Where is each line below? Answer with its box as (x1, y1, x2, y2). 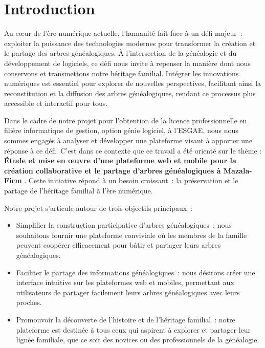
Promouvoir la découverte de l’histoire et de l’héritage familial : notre (16, 314, 235, 324)
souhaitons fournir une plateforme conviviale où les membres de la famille (16, 229, 247, 240)
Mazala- (223, 165, 252, 176)
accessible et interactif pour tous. (4, 98, 108, 108)
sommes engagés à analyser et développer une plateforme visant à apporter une (4, 135, 253, 146)
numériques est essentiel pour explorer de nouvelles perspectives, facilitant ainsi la (4, 78, 261, 89)
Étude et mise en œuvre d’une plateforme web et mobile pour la (4, 155, 236, 166)
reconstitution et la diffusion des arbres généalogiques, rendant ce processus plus (4, 88, 256, 98)
